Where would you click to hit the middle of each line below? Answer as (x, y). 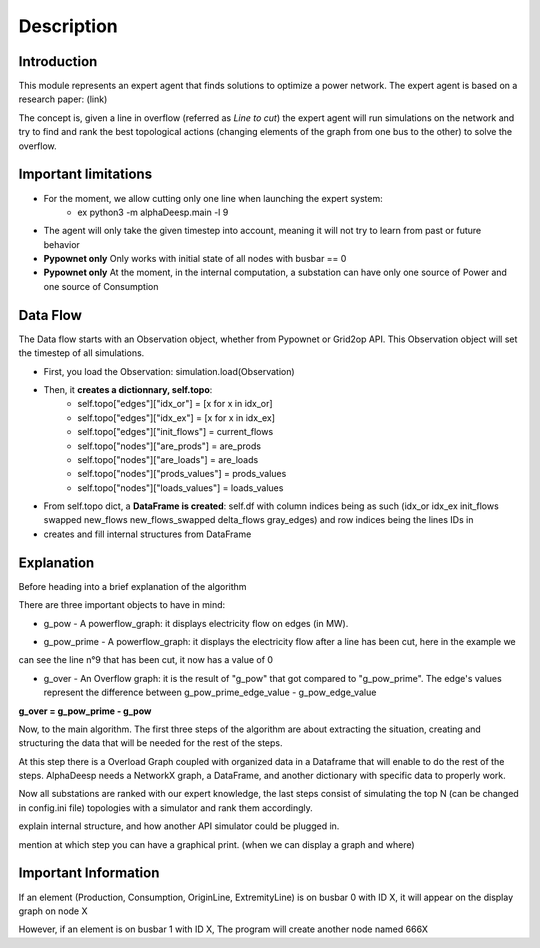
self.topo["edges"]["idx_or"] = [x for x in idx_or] (175, 404)
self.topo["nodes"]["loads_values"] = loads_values (180, 487)
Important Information (89, 873)
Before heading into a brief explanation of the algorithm (132, 586)
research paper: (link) (63, 99)
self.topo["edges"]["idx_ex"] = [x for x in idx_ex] (176, 417)
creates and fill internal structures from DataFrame (147, 534)
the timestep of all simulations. (81, 353)
